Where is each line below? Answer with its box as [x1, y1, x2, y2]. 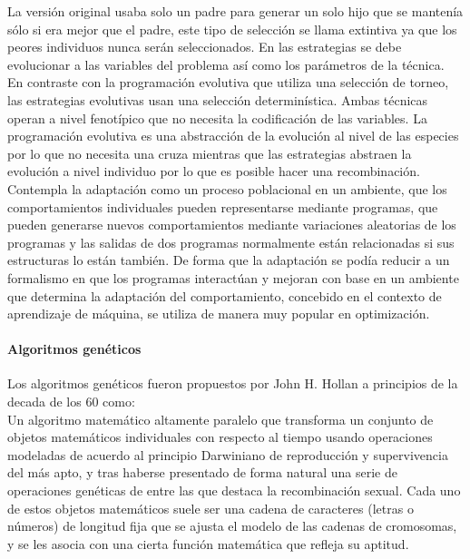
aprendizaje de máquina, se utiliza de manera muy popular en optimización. [7, 304, 430, 323]
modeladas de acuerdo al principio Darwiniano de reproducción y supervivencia [7, 445, 448, 464]
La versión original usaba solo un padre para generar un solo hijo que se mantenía [7, 2, 464, 20]
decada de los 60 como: [7, 392, 135, 411]
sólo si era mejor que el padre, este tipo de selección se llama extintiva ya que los [7, 19, 457, 38]
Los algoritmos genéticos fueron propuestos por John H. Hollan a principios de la [7, 374, 458, 393]
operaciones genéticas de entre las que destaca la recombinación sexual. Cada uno [7, 481, 461, 500]
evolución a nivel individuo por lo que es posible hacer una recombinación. [7, 162, 420, 181]
